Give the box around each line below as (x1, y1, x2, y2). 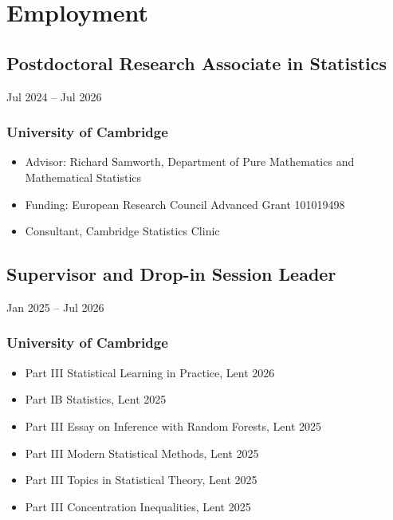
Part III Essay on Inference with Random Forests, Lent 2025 (25, 417, 322, 434)
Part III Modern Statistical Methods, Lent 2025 (25, 444, 259, 461)
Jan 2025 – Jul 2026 (6, 298, 104, 315)
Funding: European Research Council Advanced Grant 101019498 (25, 195, 345, 212)
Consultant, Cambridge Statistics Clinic (25, 223, 220, 239)
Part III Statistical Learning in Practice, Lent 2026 (25, 364, 275, 380)
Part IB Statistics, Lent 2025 (25, 391, 167, 408)
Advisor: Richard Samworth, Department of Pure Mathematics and (25, 153, 355, 170)
